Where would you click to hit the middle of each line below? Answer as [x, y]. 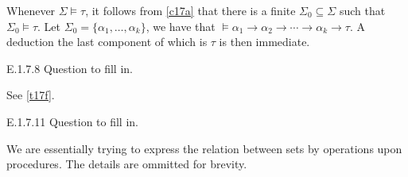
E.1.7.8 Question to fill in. [70, 68]
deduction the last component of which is [107, 42]
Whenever [31, 10]
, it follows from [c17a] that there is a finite [190, 10]
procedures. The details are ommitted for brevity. [127, 164]
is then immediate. [264, 42]
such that [362, 10]
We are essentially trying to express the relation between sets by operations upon [204, 148]
